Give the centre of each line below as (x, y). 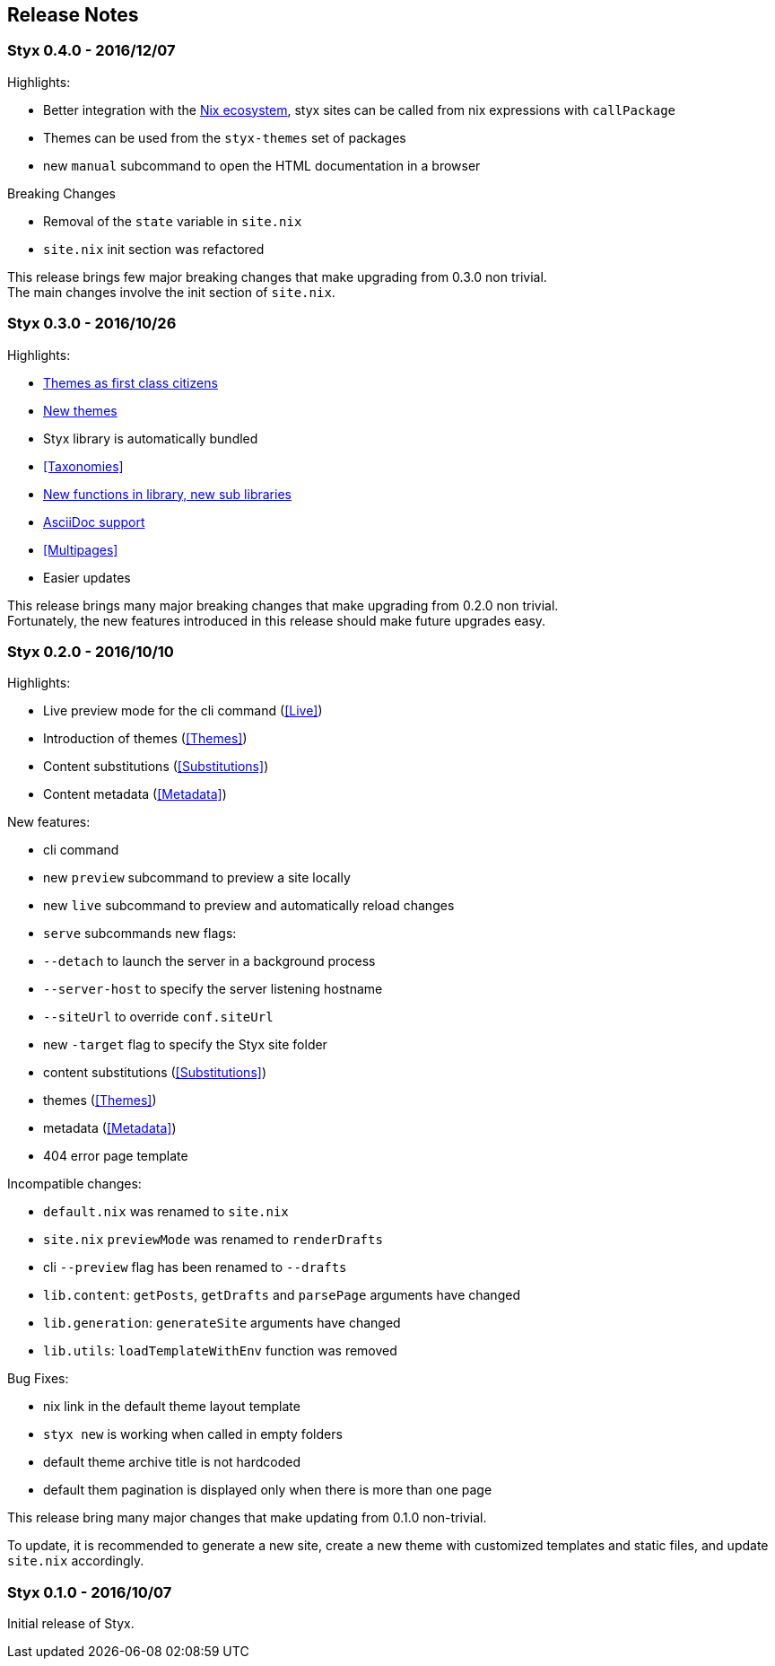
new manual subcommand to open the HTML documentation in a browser (262, 165)
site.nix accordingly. (76, 1561)
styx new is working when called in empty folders (193, 1434)
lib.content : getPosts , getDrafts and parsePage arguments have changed (282, 1295)
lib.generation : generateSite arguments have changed (222, 1323)
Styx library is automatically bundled (151, 438)
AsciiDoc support (94, 522)
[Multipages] (81, 549)
